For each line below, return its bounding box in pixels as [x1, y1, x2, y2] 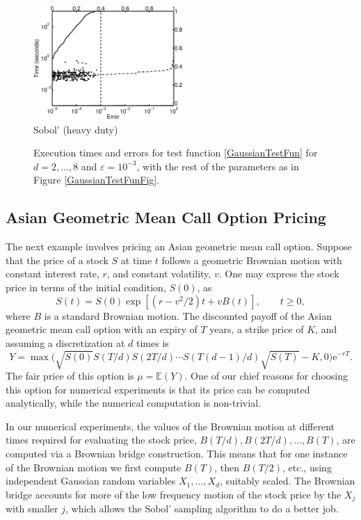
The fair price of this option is [6, 368, 134, 382]
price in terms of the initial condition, [6, 280, 166, 295]
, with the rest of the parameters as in [136, 159, 299, 173]
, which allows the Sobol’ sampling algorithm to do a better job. [65, 501, 339, 516]
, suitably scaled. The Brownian [219, 473, 355, 488]
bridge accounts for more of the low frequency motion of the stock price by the [6, 487, 342, 501]
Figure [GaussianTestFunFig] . [33, 172, 160, 187]
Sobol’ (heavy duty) [33, 122, 118, 136]
